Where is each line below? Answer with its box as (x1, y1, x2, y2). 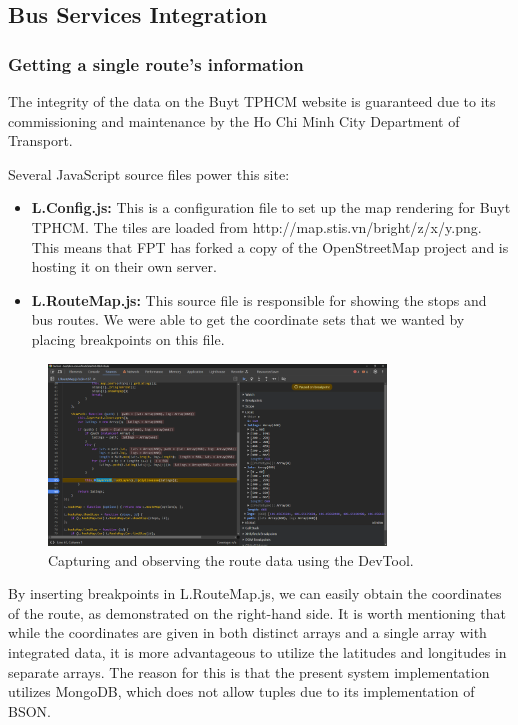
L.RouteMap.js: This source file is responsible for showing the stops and (31, 289, 487, 310)
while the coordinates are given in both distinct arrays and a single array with (8, 622, 487, 643)
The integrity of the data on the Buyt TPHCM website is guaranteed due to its (8, 91, 496, 111)
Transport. (8, 130, 73, 151)
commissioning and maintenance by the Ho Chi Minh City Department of (8, 110, 460, 131)
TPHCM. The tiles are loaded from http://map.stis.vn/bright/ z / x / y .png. (31, 216, 482, 237)
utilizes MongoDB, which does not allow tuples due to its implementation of (8, 681, 475, 702)
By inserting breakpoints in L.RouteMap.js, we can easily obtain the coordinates (8, 583, 502, 604)
